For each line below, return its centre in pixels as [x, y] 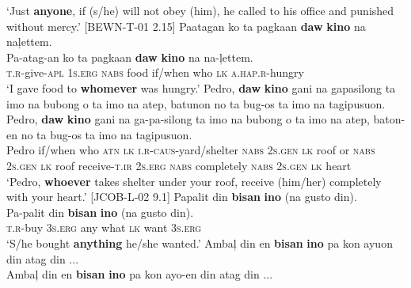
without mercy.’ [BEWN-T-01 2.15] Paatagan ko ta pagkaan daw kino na [186, 26]
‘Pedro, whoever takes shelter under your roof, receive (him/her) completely [194, 181]
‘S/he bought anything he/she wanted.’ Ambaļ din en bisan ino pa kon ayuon [200, 243]
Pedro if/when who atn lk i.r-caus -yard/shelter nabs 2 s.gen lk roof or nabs [191, 150]
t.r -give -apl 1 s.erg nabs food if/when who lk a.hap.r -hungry [155, 72]
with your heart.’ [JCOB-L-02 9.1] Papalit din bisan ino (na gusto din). [182, 197]
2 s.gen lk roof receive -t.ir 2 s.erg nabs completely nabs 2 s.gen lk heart [179, 165]
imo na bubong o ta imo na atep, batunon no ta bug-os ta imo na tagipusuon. [196, 103]
